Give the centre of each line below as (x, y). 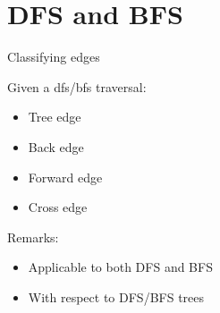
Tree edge (55, 117)
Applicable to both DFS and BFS (120, 267)
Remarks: (33, 237)
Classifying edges (54, 57)
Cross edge (58, 207)
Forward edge (65, 177)
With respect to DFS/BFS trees (116, 296)
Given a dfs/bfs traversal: (77, 86)
